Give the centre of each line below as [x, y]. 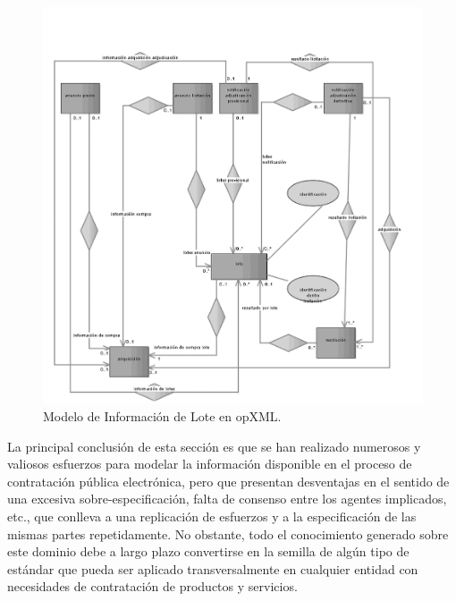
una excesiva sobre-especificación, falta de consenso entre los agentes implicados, [227, 499]
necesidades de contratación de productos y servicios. [152, 586]
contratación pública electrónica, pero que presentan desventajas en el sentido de [228, 481]
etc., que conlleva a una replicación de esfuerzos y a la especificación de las [212, 516]
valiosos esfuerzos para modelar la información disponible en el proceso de [210, 464]
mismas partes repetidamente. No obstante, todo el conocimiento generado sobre [228, 533]
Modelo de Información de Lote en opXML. [162, 416]
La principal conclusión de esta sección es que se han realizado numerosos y [214, 446]
